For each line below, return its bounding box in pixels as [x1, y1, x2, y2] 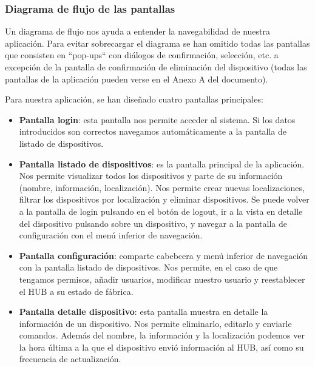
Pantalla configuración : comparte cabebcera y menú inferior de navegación [19, 249, 308, 261]
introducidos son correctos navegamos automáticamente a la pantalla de [19, 125, 287, 138]
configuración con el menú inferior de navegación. [19, 229, 203, 241]
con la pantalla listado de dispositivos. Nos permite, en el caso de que [19, 261, 278, 274]
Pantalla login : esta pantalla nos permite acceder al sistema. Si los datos [19, 113, 296, 126]
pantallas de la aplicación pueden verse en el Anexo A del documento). [5, 72, 268, 85]
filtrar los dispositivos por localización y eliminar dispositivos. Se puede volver [19, 193, 310, 206]
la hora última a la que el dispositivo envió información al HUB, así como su [19, 340, 304, 353]
